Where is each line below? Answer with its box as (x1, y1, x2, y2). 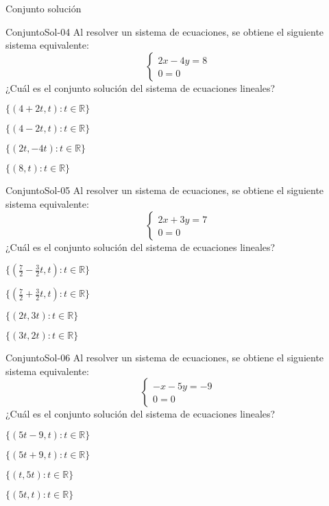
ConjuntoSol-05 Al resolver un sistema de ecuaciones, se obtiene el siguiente (5, 183, 324, 197)
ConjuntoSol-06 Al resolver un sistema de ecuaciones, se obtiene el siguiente (5, 350, 324, 365)
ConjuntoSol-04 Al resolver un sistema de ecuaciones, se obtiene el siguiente (5, 24, 324, 38)
